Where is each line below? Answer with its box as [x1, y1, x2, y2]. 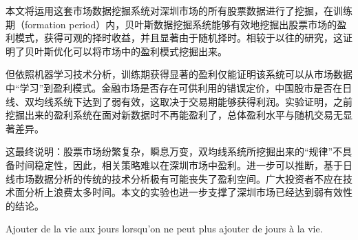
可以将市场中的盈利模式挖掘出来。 [72, 43, 227, 58]
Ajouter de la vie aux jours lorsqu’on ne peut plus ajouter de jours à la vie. [6, 221, 323, 236]
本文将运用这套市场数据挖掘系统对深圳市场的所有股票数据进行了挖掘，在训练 [6, 3, 352, 17]
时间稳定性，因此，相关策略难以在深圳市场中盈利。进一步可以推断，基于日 [14, 157, 352, 172]
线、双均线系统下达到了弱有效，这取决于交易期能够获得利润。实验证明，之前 [6, 94, 352, 108]
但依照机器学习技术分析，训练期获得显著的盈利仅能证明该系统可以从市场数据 [6, 67, 352, 81]
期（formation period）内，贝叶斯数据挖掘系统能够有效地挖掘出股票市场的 [6, 17, 337, 31]
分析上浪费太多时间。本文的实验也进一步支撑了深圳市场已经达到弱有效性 [24, 185, 352, 199]
